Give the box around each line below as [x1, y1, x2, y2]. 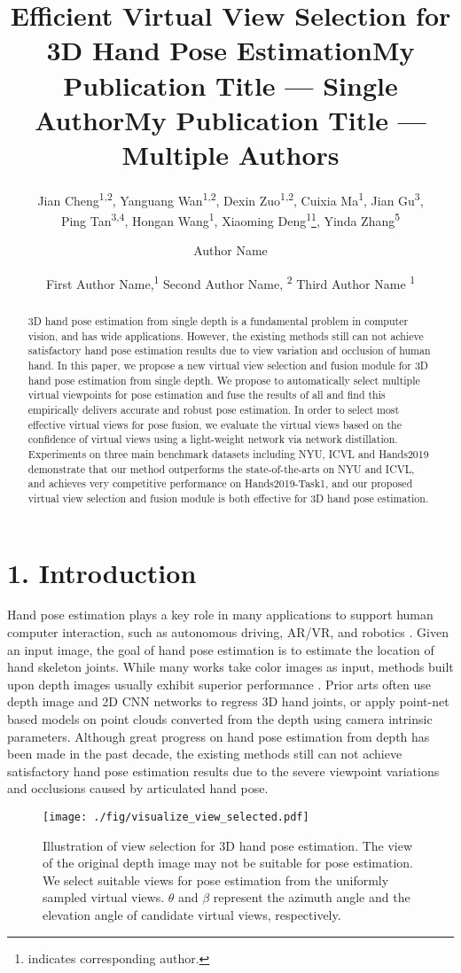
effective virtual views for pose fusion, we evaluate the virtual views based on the [27, 416, 402, 432]
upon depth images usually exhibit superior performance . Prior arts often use [7, 674, 432, 693]
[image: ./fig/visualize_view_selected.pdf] [43, 811, 309, 824]
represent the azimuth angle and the [213, 888, 410, 907]
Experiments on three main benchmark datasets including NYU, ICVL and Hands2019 [27, 446, 429, 461]
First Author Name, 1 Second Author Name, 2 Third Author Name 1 [45, 271, 416, 292]
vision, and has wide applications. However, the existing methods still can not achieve [27, 328, 424, 343]
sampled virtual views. [43, 888, 165, 907]
